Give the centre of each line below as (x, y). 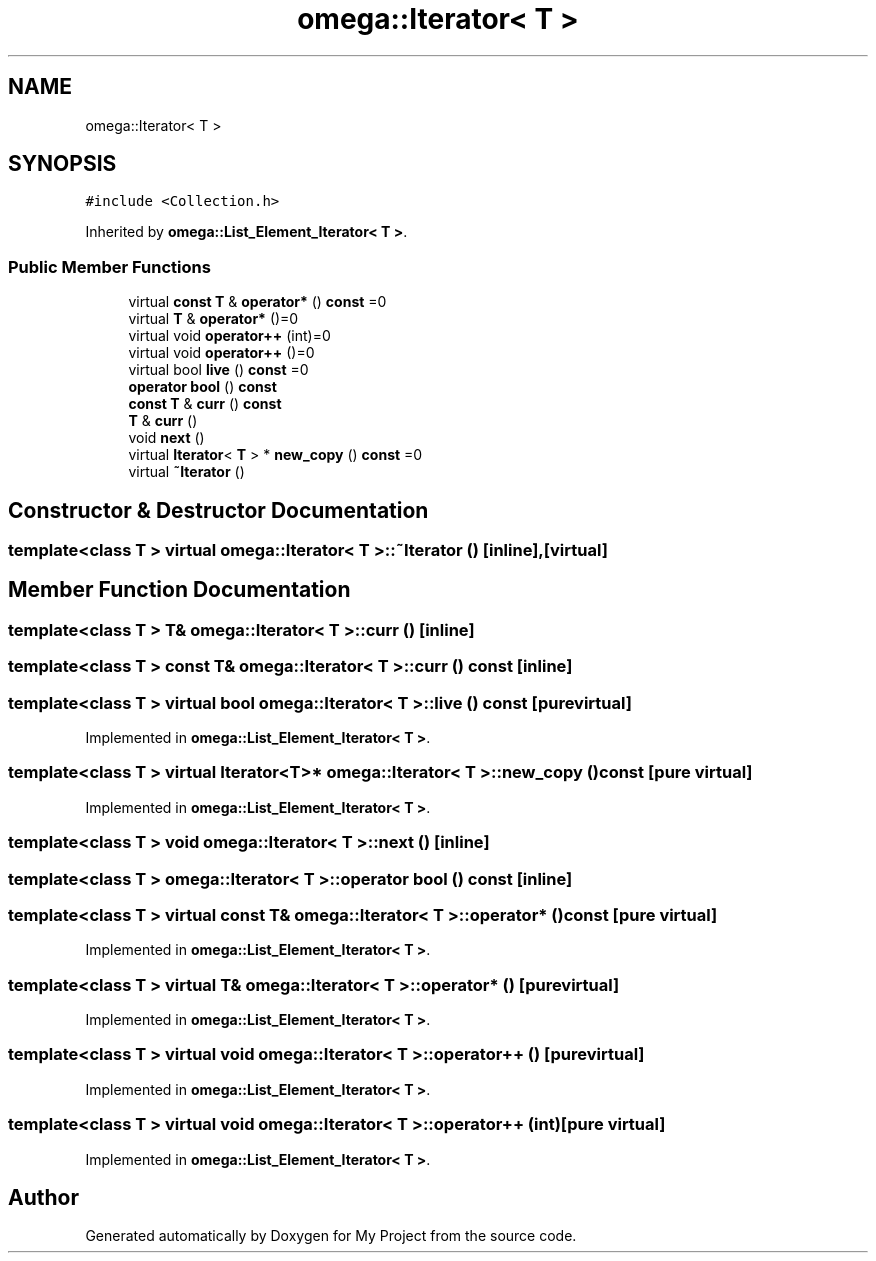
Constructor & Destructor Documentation (218, 510)
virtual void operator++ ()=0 (221, 353)
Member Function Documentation (179, 590)
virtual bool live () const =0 (218, 370)
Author (43, 1197)
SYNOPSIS (62, 164)
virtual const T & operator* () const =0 (257, 302)
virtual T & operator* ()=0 (213, 319)
